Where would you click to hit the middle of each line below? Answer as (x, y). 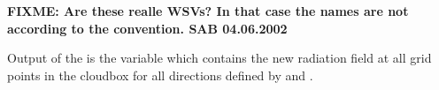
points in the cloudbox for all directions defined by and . (160, 75)
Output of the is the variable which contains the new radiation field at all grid (219, 58)
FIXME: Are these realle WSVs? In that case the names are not (208, 11)
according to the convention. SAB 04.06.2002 (147, 28)
